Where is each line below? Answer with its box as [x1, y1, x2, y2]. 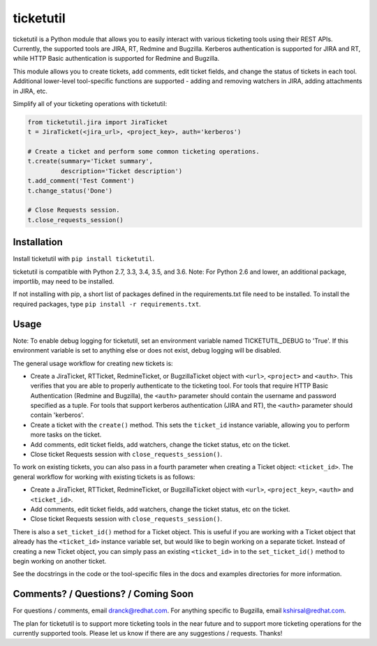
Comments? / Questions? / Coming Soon [13, 588, 194, 600]
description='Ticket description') [60, 167, 183, 175]
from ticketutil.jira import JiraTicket [27, 118, 168, 126]
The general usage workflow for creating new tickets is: [13, 359, 174, 367]
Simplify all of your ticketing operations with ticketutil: [13, 99, 168, 108]
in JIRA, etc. [13, 87, 48, 95]
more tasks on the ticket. [30, 430, 102, 439]
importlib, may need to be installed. [13, 277, 114, 286]
